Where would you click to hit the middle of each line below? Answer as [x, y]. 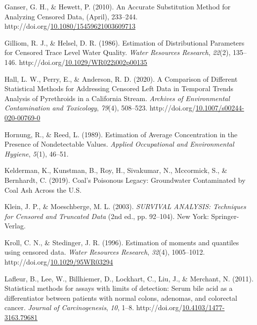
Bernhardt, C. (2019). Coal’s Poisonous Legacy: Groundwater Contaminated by [125, 180]
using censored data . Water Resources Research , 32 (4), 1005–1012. [105, 252]
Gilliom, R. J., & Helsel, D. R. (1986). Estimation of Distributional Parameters [125, 42]
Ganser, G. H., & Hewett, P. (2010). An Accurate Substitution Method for [118, 6]
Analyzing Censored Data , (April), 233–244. [71, 16]
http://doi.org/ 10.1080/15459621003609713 [70, 26]
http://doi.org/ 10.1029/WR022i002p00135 [83, 62]
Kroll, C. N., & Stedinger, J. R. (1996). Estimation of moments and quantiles [122, 242]
